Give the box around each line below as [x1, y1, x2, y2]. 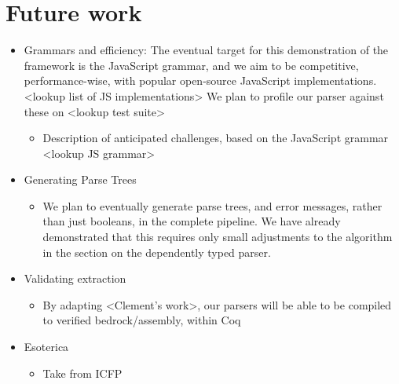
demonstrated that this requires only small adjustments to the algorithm [42, 229, 393, 245]
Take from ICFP [42, 364, 123, 381]
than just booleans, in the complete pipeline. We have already [42, 213, 341, 229]
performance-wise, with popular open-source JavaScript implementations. [24, 72, 377, 89]
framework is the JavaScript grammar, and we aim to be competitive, [24, 57, 359, 73]
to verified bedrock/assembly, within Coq [42, 312, 241, 328]
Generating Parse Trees [24, 171, 137, 188]
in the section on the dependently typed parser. [42, 243, 271, 260]
